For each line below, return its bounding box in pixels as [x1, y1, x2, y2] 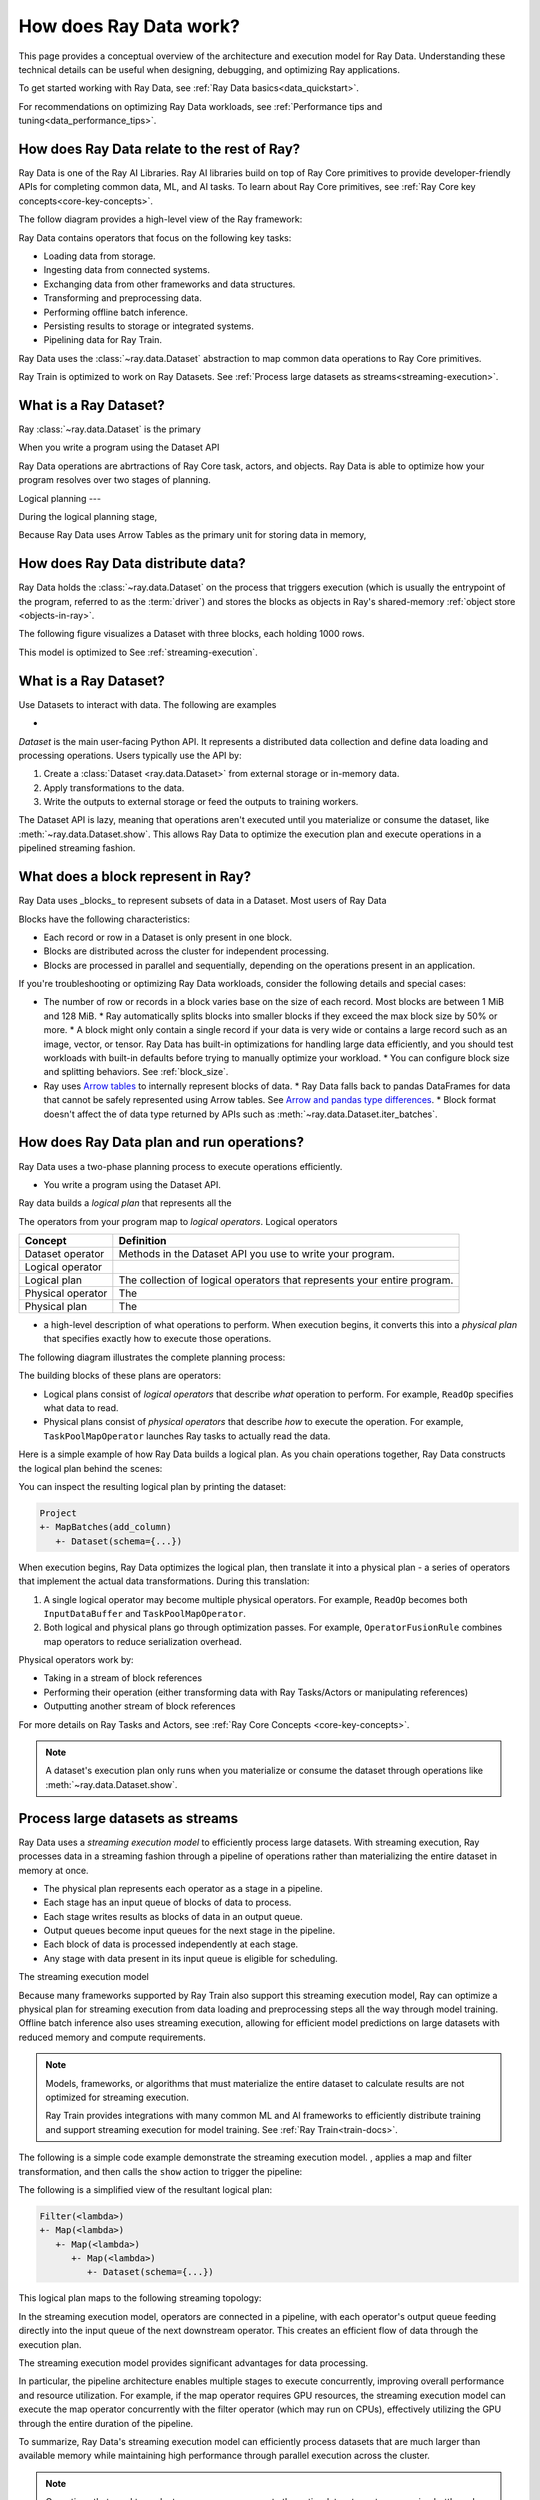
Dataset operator [24, 1247, 105, 1261]
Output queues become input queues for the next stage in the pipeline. [43, 1925, 335, 1937]
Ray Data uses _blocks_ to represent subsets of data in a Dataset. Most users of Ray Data [18, 895, 387, 907]
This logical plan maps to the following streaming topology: [18, 2292, 262, 2304]
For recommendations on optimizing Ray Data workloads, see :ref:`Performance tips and [18, 100, 383, 112]
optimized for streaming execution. [45, 2091, 190, 2103]
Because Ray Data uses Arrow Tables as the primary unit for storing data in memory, [18, 529, 367, 541]
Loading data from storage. [43, 250, 156, 262]
